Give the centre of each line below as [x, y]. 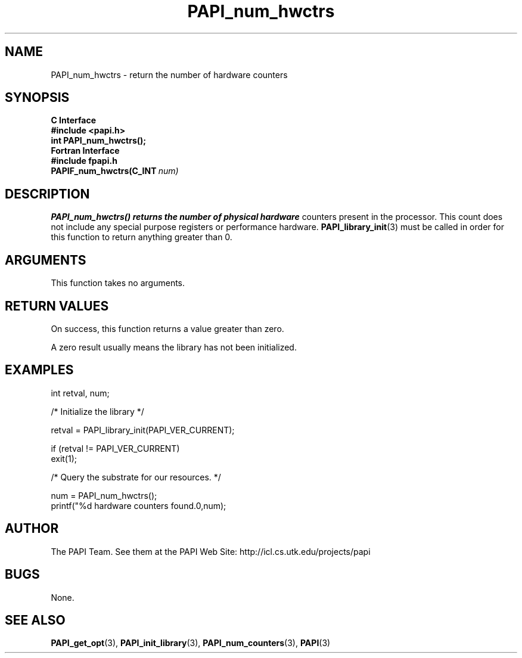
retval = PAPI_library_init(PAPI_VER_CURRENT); [143, 430]
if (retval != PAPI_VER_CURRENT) [115, 448]
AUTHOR [32, 529]
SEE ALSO [35, 620]
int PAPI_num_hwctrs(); [99, 141]
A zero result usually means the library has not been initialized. [174, 347]
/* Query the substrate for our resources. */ [136, 477]
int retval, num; [80, 393]
